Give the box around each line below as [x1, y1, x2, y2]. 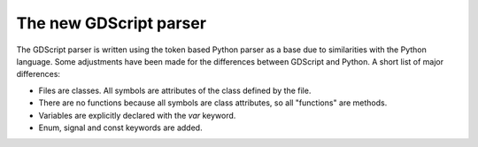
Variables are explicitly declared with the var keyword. [38, 110, 236, 120]
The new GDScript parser [16, 13, 207, 33]
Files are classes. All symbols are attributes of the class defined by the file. [38, 85, 312, 96]
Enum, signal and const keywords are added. [38, 122, 203, 133]
